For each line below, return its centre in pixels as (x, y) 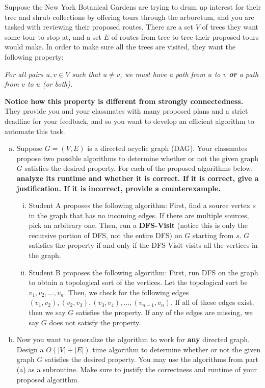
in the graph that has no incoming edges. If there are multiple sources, (139, 215)
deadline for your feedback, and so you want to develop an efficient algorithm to (129, 121)
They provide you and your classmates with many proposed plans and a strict (126, 111)
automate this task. (35, 131)
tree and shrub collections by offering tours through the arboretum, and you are (129, 17)
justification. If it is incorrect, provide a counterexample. (118, 188)
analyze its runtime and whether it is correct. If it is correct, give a (138, 178)
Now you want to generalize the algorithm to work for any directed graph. (133, 339)
